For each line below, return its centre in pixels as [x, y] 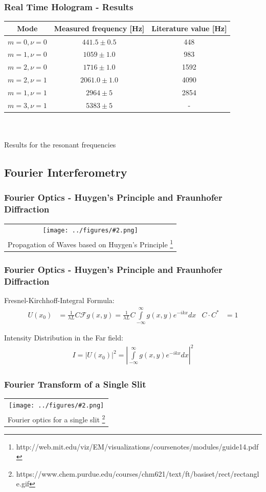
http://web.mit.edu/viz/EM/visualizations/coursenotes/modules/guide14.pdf [137, 446]
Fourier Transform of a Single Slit [75, 384]
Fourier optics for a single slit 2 [57, 418]
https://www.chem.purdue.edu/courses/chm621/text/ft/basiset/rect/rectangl [138, 473]
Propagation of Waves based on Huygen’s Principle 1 [91, 243]
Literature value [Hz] [189, 28]
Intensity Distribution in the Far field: [64, 337]
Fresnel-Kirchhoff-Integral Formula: [59, 300]
